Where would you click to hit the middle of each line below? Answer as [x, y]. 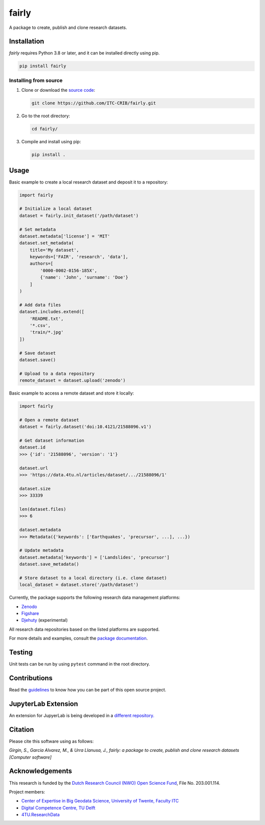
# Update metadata [41, 550]
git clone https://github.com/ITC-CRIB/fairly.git [94, 103]
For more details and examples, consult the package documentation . [79, 639]
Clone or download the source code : [58, 90]
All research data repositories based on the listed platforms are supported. [84, 629]
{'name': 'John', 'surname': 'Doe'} [84, 278]
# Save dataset [38, 353]
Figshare [30, 613]
